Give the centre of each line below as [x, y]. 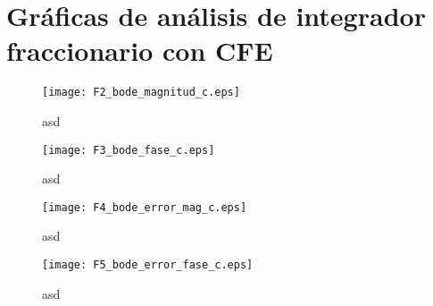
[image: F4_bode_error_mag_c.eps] [145, 207]
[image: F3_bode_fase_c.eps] [129, 150]
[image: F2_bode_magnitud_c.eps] [141, 93]
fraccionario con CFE [140, 51]
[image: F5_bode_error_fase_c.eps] [148, 265]
